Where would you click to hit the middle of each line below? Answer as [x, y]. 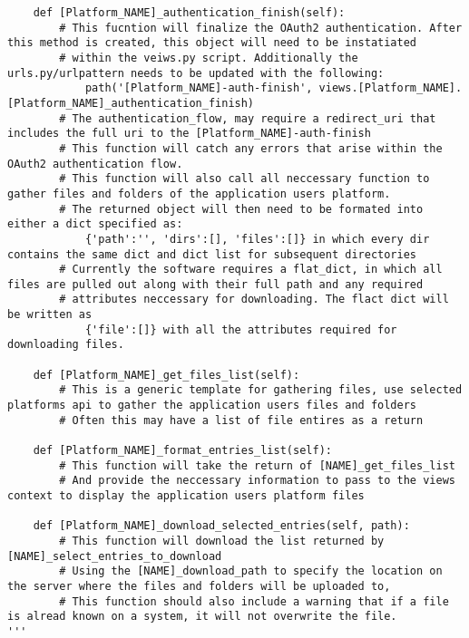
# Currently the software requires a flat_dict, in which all [251, 270]
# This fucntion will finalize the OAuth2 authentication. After [261, 28]
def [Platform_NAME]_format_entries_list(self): [182, 451]
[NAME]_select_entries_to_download [115, 556]
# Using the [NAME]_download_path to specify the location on [251, 571]
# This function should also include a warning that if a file [254, 601]
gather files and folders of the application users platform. [199, 193]
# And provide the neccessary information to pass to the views [257, 481]
